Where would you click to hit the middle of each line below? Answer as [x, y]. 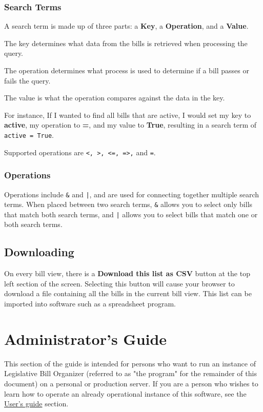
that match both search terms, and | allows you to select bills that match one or [131, 214]
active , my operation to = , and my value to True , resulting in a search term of [130, 125]
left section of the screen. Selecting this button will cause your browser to [119, 283]
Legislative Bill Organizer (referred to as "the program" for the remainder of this [130, 373]
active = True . [29, 135]
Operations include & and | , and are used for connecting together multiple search [132, 194]
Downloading [39, 252]
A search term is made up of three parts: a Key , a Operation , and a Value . [126, 26]
